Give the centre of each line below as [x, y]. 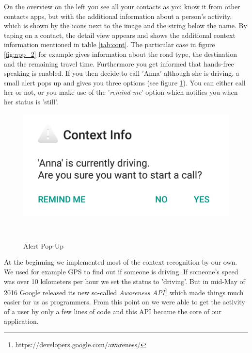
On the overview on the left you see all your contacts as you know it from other [122, 6]
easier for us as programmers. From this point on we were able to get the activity [125, 302]
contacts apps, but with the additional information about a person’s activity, [118, 16]
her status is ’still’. [31, 101]
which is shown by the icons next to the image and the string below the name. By [126, 25]
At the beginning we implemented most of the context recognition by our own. [121, 262]
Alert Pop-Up [44, 245]
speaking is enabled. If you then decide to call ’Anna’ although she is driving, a [122, 73]
